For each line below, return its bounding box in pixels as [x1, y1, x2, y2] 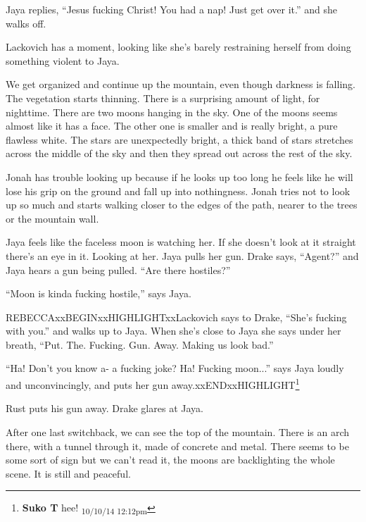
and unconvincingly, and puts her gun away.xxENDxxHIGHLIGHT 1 [6, 375, 300, 392]
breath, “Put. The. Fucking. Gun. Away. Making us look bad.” [6, 337, 274, 352]
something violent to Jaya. [6, 53, 120, 68]
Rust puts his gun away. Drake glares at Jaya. [6, 401, 203, 416]
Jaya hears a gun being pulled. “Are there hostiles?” [6, 262, 231, 277]
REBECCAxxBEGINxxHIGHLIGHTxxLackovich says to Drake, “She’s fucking [6, 309, 347, 324]
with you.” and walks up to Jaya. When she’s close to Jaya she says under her [6, 323, 341, 338]
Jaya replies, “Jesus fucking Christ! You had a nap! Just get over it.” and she [6, 2, 337, 16]
